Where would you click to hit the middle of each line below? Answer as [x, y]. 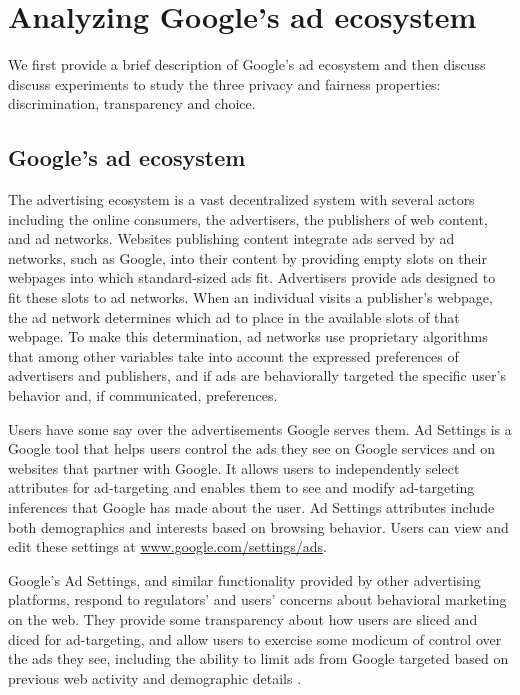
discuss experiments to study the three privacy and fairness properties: [224, 83]
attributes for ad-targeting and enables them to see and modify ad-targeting [241, 487]
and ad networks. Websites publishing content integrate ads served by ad [231, 238]
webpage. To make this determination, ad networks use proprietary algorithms [248, 336]
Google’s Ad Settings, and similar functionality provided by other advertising [244, 579]
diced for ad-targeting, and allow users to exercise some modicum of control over [255, 638]
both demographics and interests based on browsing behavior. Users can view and [258, 526]
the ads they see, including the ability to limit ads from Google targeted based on [258, 658]
